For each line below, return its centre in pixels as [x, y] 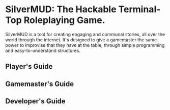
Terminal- [139, 9]
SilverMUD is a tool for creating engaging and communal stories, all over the [85, 34]
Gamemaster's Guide [40, 84]
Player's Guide [29, 66]
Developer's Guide [35, 101]
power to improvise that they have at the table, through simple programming [85, 45]
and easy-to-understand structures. [43, 50]
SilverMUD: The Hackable [61, 9]
